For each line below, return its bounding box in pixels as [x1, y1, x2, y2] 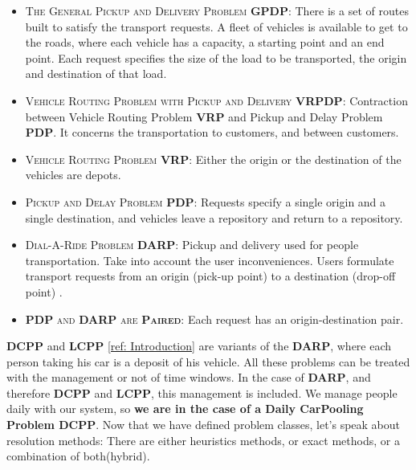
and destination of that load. [25, 65, 167, 82]
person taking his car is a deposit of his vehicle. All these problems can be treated [6, 353, 410, 370]
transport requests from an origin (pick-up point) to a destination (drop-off [25, 268, 396, 284]
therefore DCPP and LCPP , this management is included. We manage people [6, 384, 398, 401]
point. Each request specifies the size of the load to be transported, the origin [25, 49, 407, 66]
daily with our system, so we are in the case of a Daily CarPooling [6, 400, 364, 417]
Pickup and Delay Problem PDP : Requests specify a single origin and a [25, 193, 386, 210]
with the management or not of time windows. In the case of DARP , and [6, 369, 371, 386]
